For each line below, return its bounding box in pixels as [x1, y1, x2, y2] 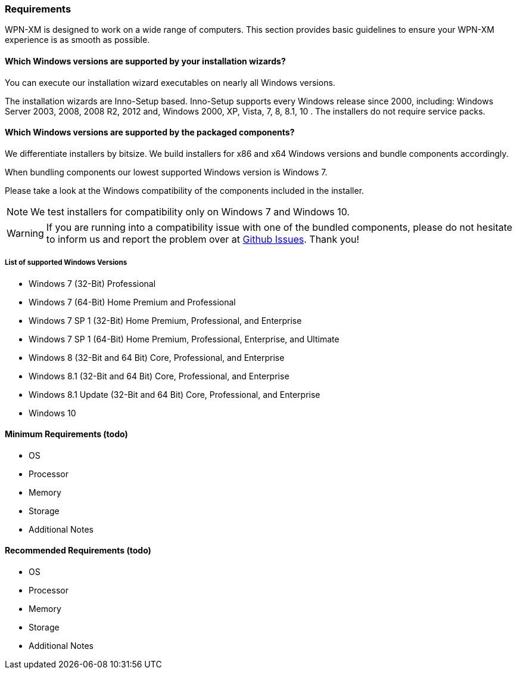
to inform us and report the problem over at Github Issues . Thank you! [46, 233, 360, 245]
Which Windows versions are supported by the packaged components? [5, 127, 295, 138]
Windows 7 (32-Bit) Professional [29, 278, 156, 289]
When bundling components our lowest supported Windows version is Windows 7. [5, 166, 328, 177]
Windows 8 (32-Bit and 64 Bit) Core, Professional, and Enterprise [29, 352, 285, 363]
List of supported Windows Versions [5, 258, 127, 267]
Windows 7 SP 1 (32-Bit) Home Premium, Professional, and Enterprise [29, 315, 302, 326]
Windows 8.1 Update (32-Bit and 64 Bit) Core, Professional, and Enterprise [29, 389, 320, 400]
